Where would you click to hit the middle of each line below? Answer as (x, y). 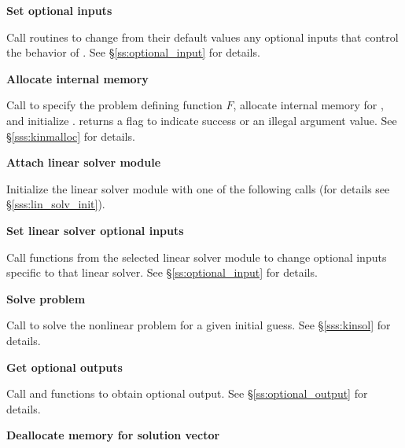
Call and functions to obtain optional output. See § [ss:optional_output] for (187, 393)
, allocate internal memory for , (308, 105)
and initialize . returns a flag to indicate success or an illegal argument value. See (202, 120)
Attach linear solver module (84, 162)
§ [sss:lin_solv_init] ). (56, 204)
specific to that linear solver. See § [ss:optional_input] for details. (162, 272)
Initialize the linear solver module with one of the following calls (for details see (198, 188)
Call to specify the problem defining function (114, 105)
